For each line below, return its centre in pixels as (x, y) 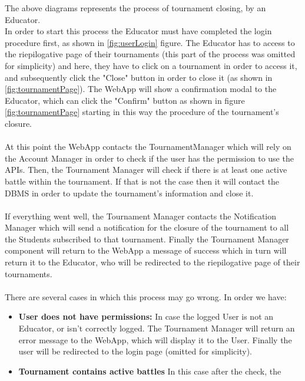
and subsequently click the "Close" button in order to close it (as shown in (139, 77)
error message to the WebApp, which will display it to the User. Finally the (155, 339)
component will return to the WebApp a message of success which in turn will (146, 250)
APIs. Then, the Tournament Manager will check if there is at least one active (146, 170)
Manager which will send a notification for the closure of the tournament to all (147, 227)
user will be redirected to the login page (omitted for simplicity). (135, 351)
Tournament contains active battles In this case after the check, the (150, 371)
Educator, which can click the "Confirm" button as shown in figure (125, 100)
